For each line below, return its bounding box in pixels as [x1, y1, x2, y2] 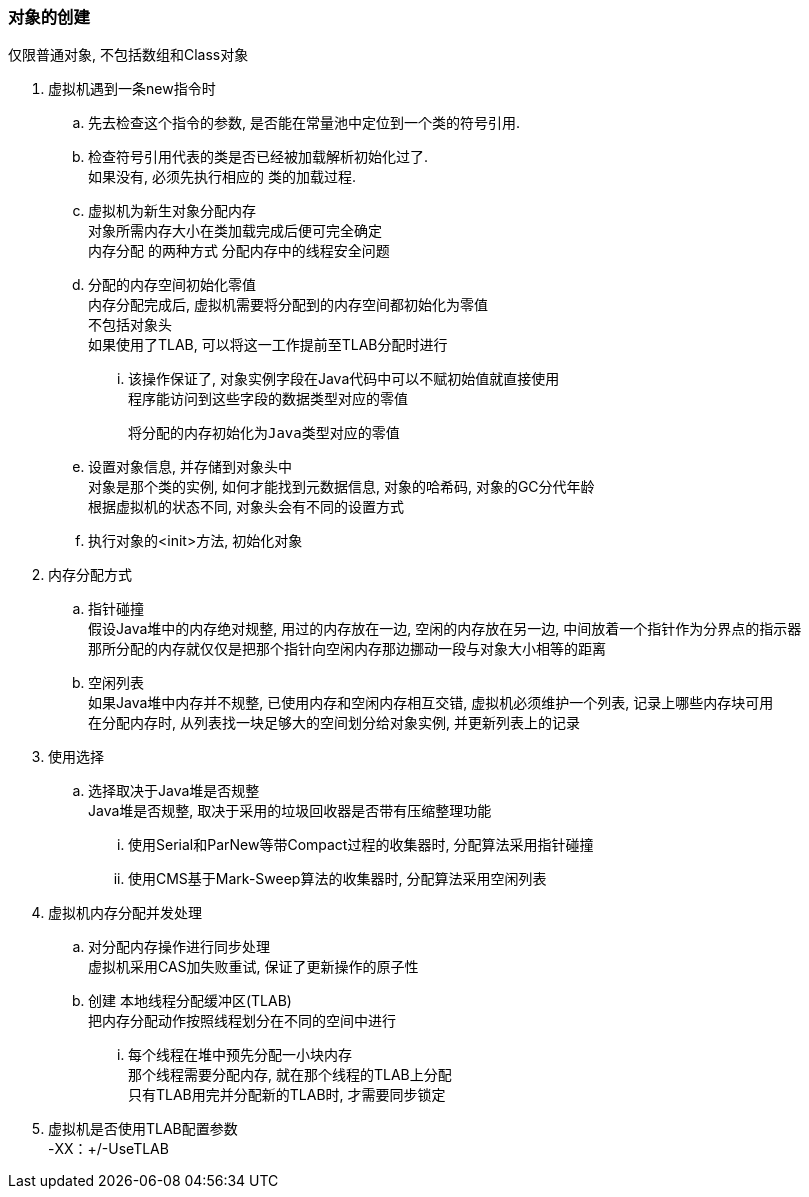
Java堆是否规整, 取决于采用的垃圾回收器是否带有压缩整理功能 [88, 802, 492, 820]
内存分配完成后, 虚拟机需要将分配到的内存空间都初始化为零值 [88, 296, 488, 314]
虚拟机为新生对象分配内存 [88, 202, 256, 220]
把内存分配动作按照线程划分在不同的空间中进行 [88, 1012, 396, 1030]
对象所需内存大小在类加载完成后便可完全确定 [88, 222, 382, 240]
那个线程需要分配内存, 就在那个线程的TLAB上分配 [128, 1066, 452, 1084]
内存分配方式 [48, 566, 132, 584]
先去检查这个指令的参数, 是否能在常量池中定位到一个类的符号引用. [88, 114, 521, 132]
